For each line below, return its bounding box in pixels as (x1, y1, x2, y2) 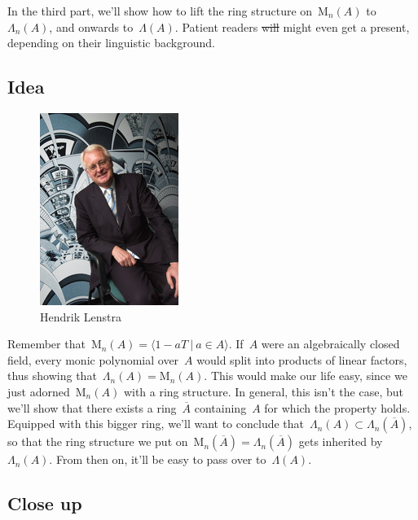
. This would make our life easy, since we (204, 367, 407, 384)
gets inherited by (298, 433, 383, 450)
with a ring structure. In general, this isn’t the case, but (123, 382, 403, 400)
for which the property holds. (264, 399, 411, 416)
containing (194, 399, 247, 416)
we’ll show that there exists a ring (7, 399, 177, 416)
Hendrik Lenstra (40, 308, 121, 325)
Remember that (7, 335, 86, 352)
